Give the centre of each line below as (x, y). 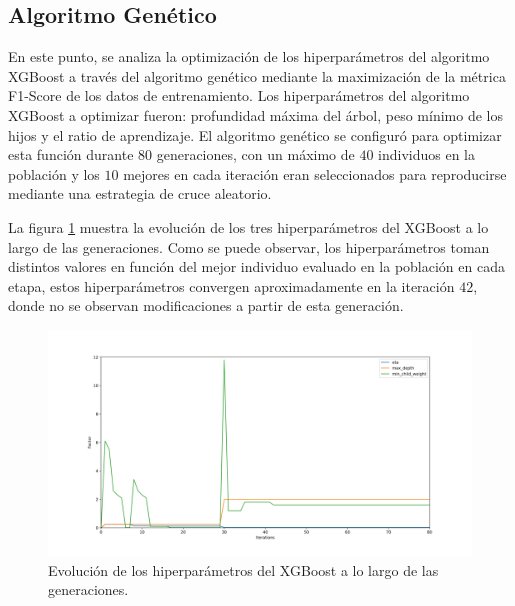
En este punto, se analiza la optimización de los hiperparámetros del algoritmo (249, 56)
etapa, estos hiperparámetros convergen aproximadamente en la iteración (231, 285)
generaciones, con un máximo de (255, 154)
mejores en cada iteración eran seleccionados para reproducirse (315, 173)
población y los (54, 173)
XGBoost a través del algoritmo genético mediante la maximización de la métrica (257, 75)
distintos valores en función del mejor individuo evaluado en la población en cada (256, 266)
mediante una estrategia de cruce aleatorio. (140, 193)
